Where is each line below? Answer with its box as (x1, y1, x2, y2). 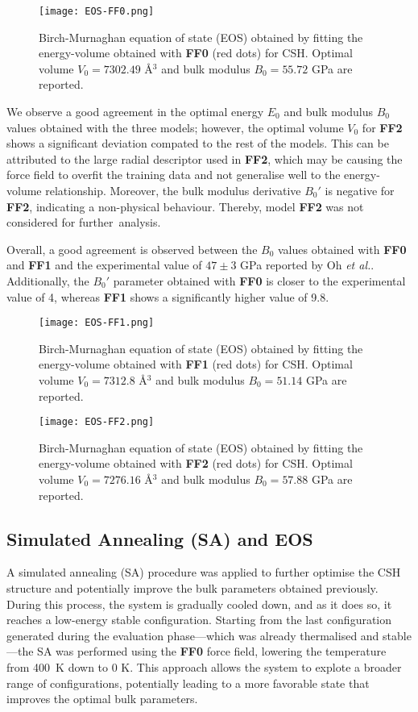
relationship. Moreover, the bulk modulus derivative (45, 182, 301, 198)
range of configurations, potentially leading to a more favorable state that (6, 674, 370, 691)
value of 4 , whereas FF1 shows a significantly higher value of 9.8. (6, 288, 329, 305)
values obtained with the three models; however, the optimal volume (6, 119, 344, 135)
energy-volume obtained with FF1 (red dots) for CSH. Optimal (39, 356, 353, 373)
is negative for (325, 182, 395, 198)
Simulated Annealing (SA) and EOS (6, 526, 313, 551)
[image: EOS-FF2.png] (39, 416, 155, 428)
